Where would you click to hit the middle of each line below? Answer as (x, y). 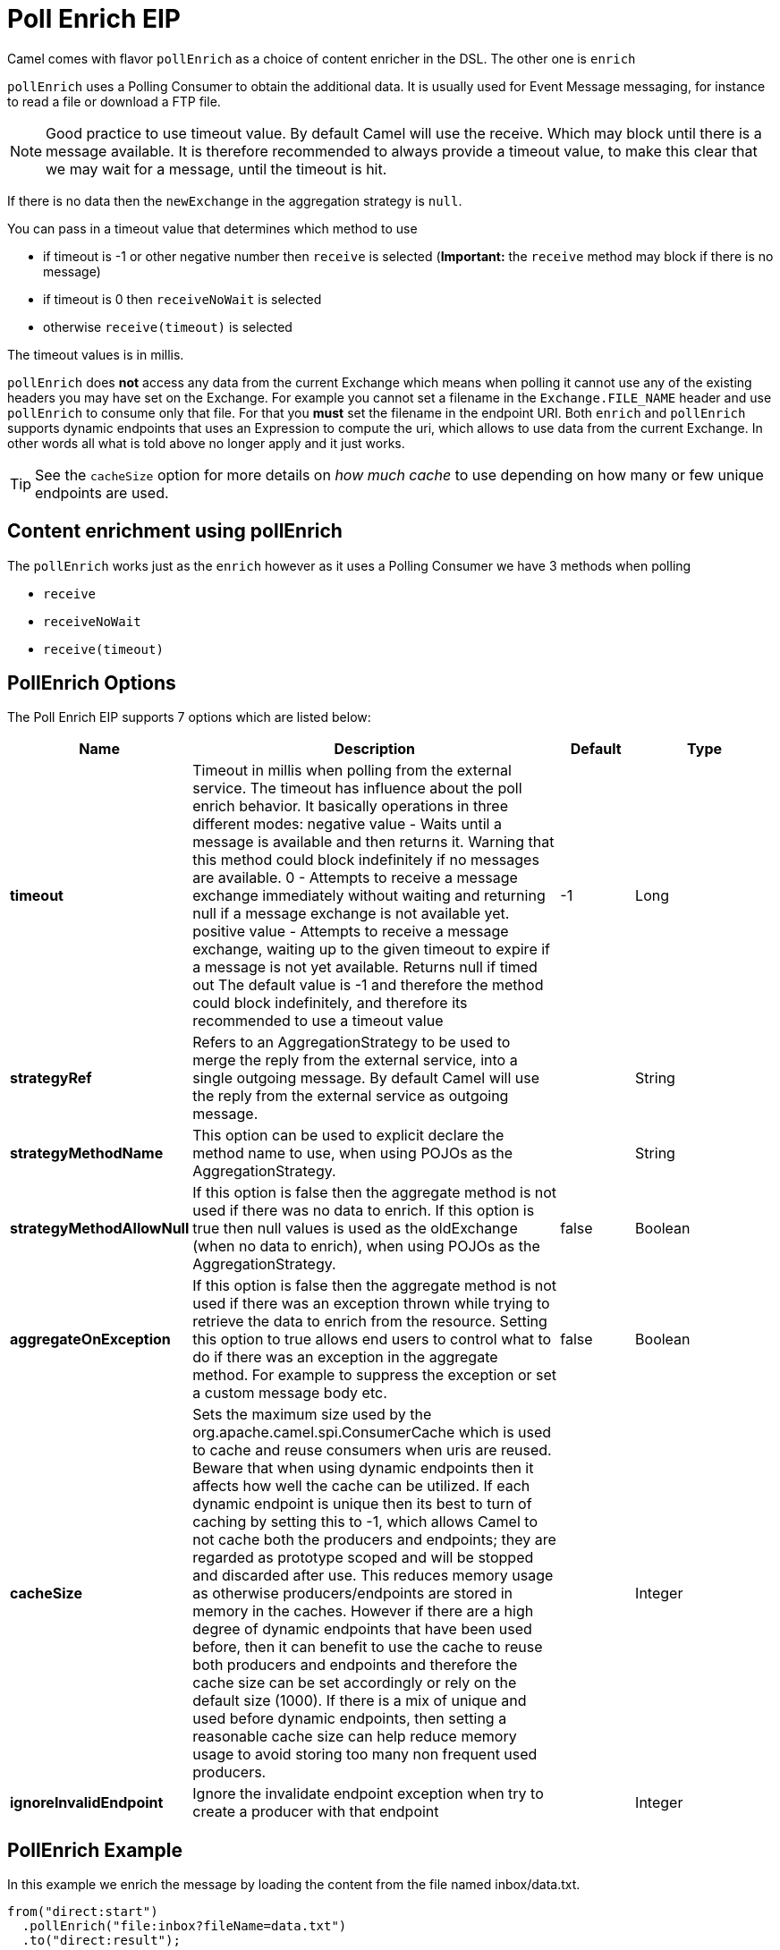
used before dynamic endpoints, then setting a (350, 1719)
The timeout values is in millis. (96, 354)
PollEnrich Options (92, 683)
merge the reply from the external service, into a (355, 1060)
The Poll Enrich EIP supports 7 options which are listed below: (189, 717)
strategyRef (51, 1078)
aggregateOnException (90, 1340)
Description (374, 749)
